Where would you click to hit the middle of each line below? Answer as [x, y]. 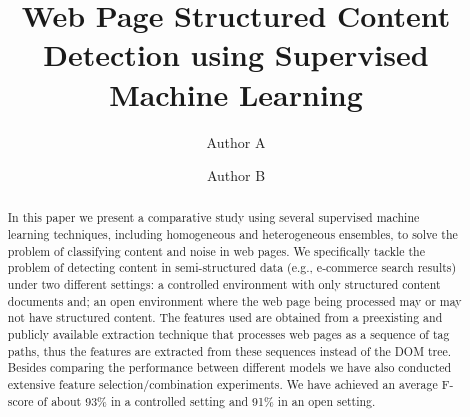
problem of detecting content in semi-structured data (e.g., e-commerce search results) [232, 267]
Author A [236, 141]
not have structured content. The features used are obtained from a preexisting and [225, 317]
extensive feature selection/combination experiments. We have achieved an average [222, 384]
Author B [236, 175]
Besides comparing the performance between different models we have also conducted [229, 367]
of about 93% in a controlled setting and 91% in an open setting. [206, 400]
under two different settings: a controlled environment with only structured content [224, 284]
